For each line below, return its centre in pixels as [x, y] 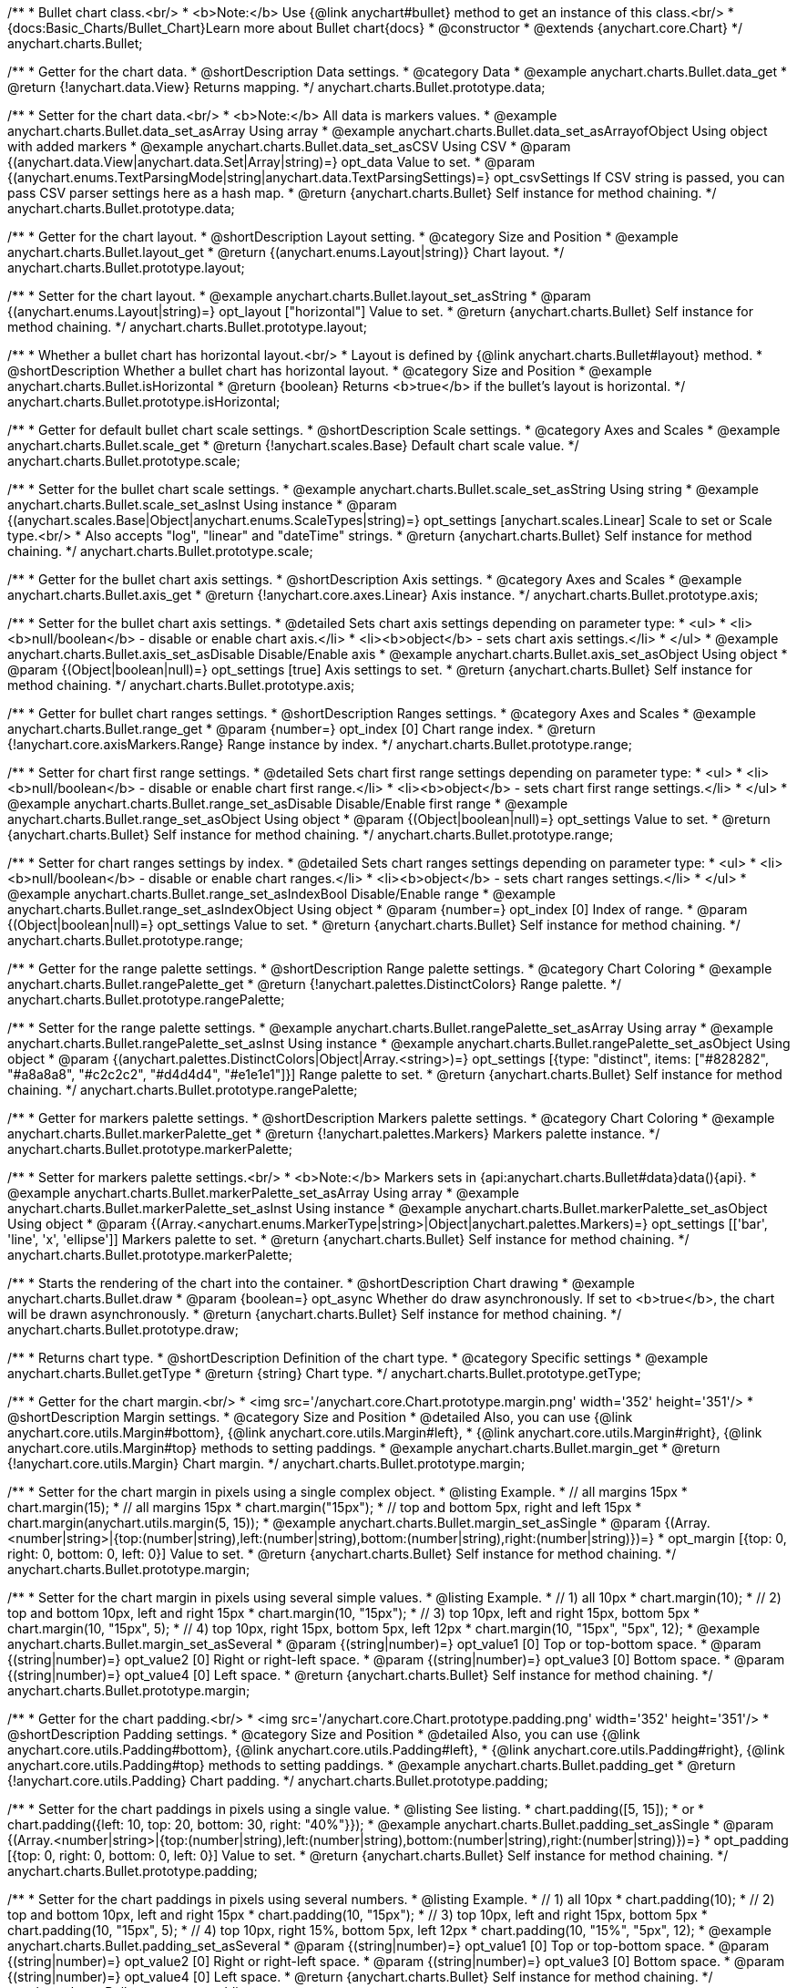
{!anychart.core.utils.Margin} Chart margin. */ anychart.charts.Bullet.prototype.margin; [266, 1463]
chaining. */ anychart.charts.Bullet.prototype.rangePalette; [183, 1090]
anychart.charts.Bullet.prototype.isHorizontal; [144, 402]
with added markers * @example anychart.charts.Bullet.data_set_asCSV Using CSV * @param [289, 146]
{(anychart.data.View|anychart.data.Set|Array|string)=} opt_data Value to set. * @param [271, 162]
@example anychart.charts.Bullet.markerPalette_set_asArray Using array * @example [263, 1193]
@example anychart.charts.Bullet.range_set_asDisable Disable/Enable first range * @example [288, 803]
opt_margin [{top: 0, [727, 1538]
